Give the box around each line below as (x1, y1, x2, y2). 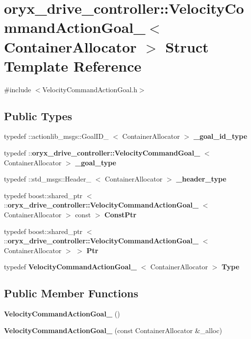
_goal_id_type (193, 131, 248, 141)
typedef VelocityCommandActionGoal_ (4, 261, 137, 272)
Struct (165, 36, 209, 56)
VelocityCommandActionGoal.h (42, 84, 137, 94)
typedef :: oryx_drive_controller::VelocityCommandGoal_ (4, 148, 201, 158)
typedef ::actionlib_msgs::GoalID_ (4, 131, 109, 141)
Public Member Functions (4, 286, 138, 301)
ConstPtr (104, 209, 137, 220)
